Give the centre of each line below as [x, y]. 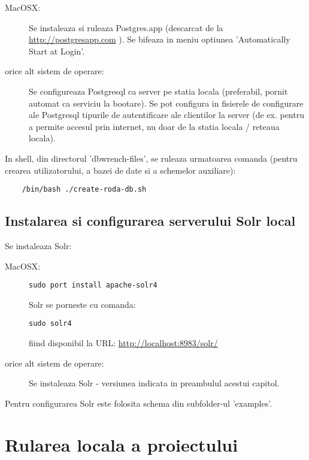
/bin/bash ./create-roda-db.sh [84, 190]
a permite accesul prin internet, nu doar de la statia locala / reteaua [154, 126]
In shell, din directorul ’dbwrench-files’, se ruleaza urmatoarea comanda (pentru [151, 158]
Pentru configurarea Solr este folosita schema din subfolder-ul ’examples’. [139, 403]
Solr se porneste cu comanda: [82, 304]
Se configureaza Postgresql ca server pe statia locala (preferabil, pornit [158, 91]
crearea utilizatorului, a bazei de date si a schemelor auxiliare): [120, 170]
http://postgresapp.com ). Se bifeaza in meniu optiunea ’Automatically [160, 39]
